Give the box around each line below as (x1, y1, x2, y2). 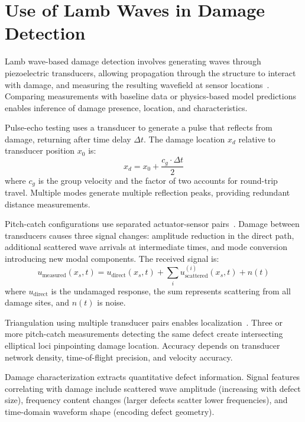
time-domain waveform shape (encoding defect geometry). (5, 405, 215, 418)
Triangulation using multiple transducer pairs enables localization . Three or (5, 316, 283, 328)
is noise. (97, 296, 126, 309)
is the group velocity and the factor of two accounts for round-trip (38, 174, 278, 186)
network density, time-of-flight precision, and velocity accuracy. (5, 350, 233, 363)
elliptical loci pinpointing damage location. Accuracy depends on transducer (5, 339, 280, 352)
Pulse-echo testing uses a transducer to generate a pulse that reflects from (5, 121, 272, 134)
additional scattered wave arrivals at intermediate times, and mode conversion (5, 241, 288, 253)
